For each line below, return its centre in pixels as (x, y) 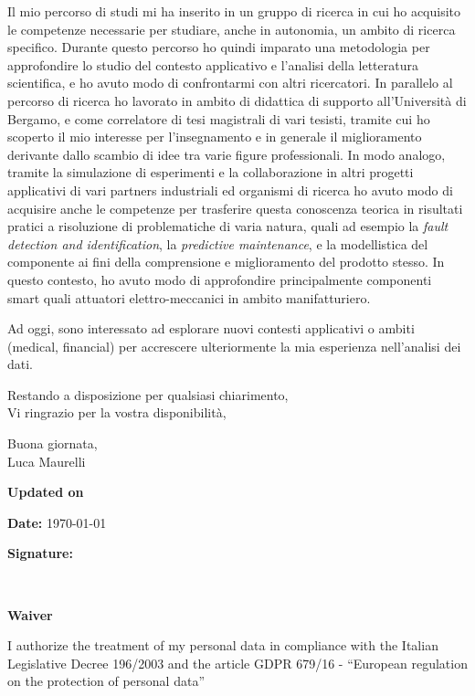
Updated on (46, 492)
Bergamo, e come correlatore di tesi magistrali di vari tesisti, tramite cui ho (219, 118)
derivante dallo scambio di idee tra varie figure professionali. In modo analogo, (227, 154)
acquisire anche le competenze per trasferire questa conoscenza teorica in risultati (235, 208)
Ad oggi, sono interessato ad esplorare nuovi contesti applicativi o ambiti (211, 328)
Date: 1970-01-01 (57, 522)
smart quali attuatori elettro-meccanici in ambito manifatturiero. (189, 297)
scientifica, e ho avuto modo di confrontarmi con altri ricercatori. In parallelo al (230, 83)
